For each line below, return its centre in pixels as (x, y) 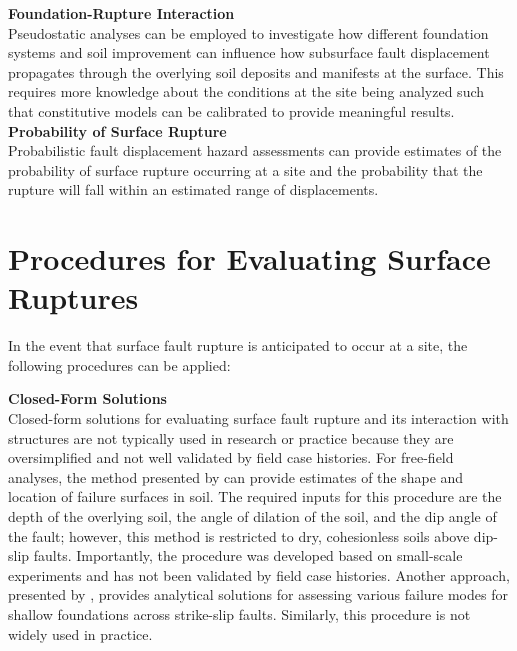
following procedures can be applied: (119, 364)
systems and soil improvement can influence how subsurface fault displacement (249, 52)
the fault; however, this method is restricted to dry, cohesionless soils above (239, 535)
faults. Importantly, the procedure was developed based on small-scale (248, 555)
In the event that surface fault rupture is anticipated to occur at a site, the (238, 345)
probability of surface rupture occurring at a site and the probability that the (245, 169)
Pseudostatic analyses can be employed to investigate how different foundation (248, 32)
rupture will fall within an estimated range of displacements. (193, 189)
